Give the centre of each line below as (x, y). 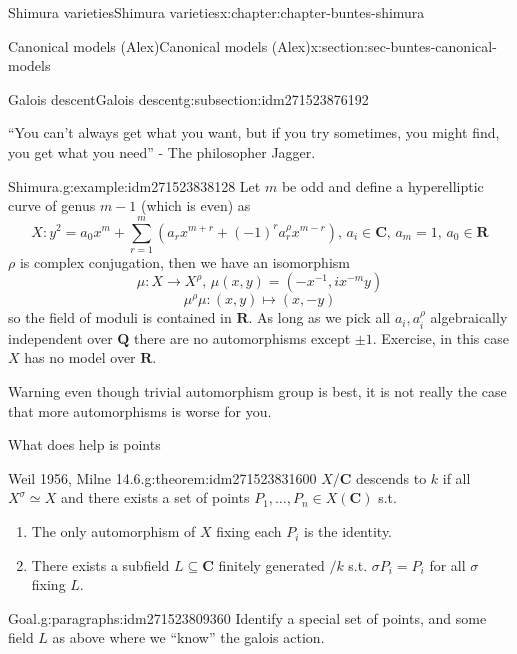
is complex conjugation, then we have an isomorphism (184, 261)
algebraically (469, 317)
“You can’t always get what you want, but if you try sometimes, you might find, (254, 132)
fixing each (249, 531)
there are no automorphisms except (242, 337)
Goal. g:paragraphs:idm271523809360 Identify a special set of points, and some (247, 617)
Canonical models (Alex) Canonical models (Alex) (159, 45)
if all (456, 477)
